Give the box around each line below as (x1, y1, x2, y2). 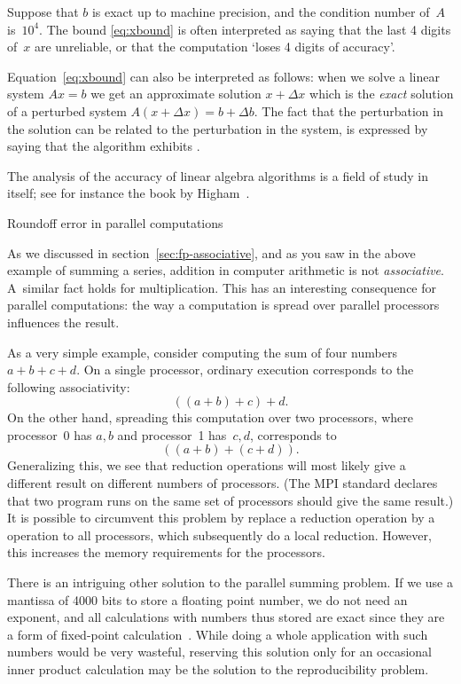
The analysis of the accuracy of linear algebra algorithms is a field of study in (7, 166, 428, 185)
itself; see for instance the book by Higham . (7, 184, 250, 202)
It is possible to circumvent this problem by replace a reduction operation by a (7, 508, 435, 527)
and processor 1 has (117, 425, 227, 444)
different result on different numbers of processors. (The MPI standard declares (7, 474, 438, 492)
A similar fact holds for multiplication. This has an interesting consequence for (7, 278, 437, 296)
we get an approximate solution (90, 84, 262, 103)
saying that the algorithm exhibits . (7, 137, 200, 155)
